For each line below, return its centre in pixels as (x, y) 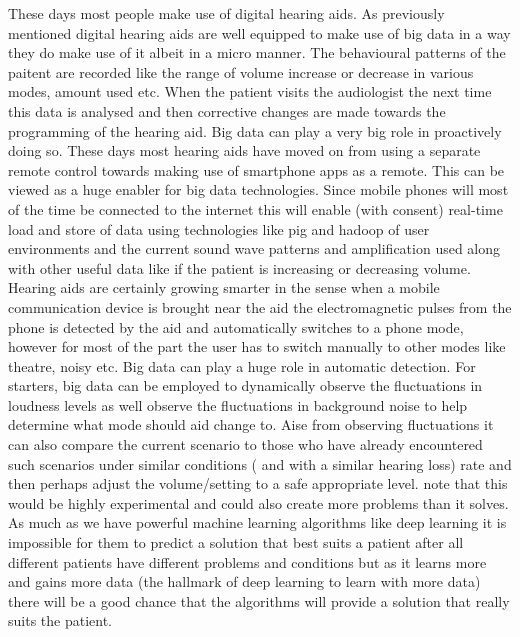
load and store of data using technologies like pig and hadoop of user (219, 228)
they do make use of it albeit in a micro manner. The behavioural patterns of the (257, 52)
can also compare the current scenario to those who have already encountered (245, 444)
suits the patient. (60, 620)
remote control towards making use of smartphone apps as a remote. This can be (256, 169)
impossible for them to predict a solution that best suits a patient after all (236, 542)
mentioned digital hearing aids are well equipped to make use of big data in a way (259, 32)
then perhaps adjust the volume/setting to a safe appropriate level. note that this (258, 483)
